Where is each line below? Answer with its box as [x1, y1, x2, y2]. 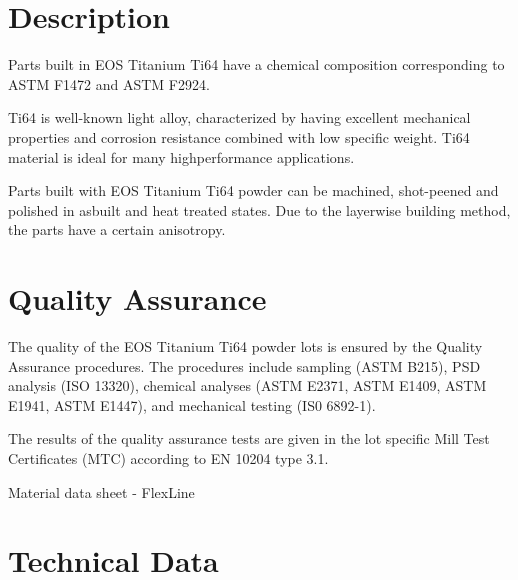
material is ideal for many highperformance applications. [8, 146, 355, 167]
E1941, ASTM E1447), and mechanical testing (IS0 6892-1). [8, 394, 376, 415]
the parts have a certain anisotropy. [8, 219, 226, 240]
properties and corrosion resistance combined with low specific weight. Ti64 [8, 126, 470, 147]
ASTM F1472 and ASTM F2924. [8, 73, 210, 94]
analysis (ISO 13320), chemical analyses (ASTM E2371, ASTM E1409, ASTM [8, 375, 487, 396]
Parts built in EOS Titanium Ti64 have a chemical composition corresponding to [8, 54, 505, 75]
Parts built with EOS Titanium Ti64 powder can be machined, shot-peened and [8, 180, 499, 201]
